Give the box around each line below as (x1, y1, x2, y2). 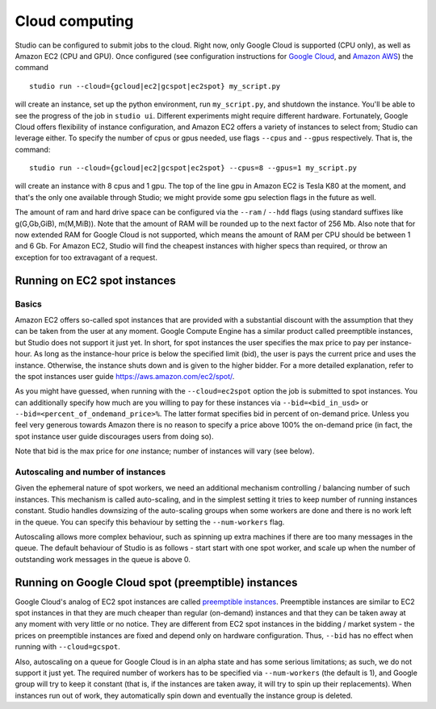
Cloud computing (15, 12, 134, 30)
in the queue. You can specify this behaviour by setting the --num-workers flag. (15, 517, 285, 527)
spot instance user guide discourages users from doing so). (15, 432, 214, 441)
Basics (15, 298, 42, 310)
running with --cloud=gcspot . (15, 642, 120, 652)
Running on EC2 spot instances (15, 273, 177, 287)
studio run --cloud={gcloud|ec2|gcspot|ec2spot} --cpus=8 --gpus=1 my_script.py (29, 164, 358, 173)
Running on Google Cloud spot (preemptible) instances (15, 575, 298, 589)
